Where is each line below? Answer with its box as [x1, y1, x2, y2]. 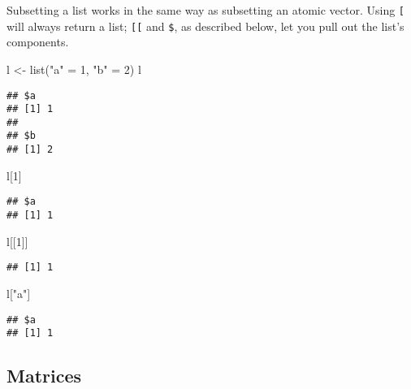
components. [6, 33, 69, 50]
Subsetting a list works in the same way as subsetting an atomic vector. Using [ [6, 2, 405, 18]
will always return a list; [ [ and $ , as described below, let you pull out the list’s [6, 17, 405, 34]
